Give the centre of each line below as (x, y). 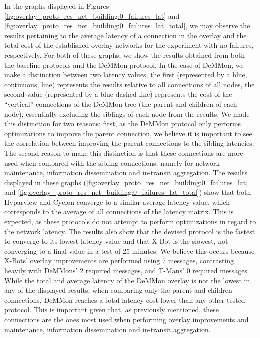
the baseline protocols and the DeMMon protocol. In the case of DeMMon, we (124, 65)
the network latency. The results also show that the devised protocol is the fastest (130, 231)
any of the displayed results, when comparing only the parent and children (118, 290)
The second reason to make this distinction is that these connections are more (124, 153)
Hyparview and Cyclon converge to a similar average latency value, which (117, 202)
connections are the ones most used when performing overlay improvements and (126, 319)
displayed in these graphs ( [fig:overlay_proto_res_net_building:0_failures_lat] (126, 182)
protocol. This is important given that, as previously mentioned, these (112, 310)
